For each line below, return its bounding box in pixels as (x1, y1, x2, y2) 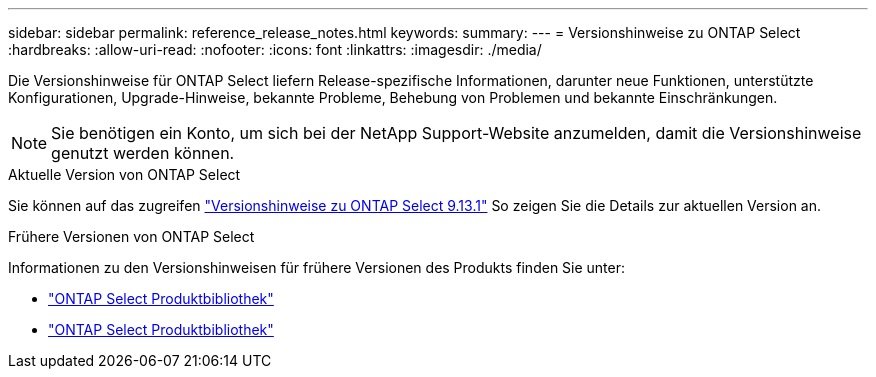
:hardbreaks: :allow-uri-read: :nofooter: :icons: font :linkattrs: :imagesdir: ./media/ (8, 41, 542, 58)
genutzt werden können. (51, 143, 235, 163)
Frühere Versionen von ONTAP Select (8, 228, 255, 245)
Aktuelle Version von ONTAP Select (8, 166, 241, 183)
